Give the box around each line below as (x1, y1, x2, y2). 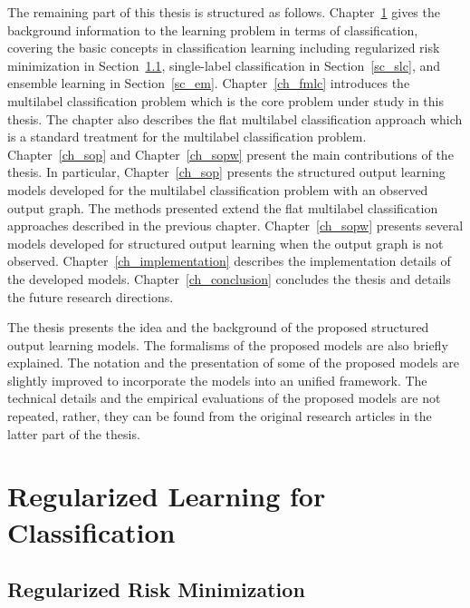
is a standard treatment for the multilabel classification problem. (7, 127, 367, 146)
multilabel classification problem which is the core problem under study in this (7, 91, 445, 110)
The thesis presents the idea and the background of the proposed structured (7, 318, 429, 337)
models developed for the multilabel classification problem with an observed (7, 180, 428, 199)
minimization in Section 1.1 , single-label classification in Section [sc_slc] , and (7, 55, 440, 74)
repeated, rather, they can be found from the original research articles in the (7, 407, 432, 426)
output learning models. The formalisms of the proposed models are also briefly (7, 335, 448, 354)
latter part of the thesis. (7, 424, 140, 443)
